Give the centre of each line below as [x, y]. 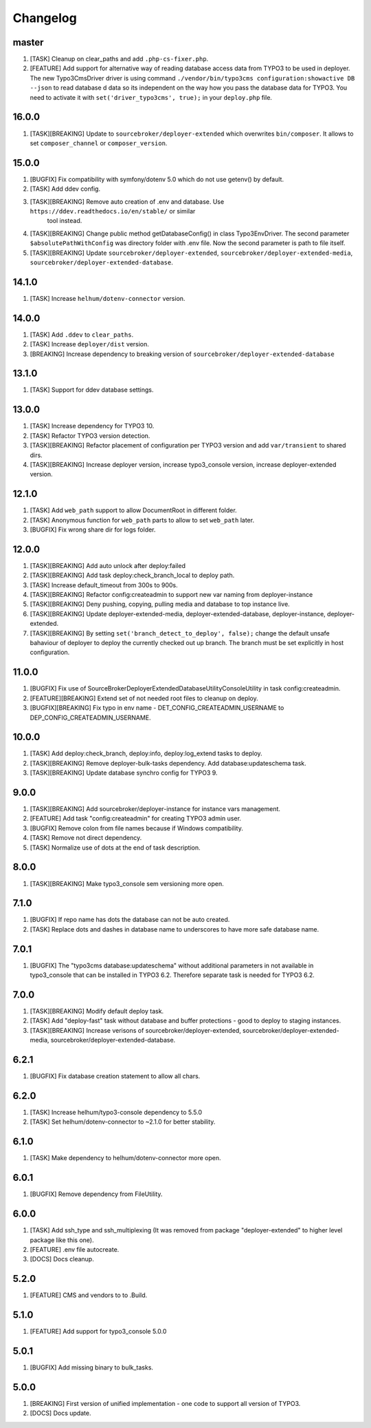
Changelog [45, 18]
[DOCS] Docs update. [60, 1413]
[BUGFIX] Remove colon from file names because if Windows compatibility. [136, 828]
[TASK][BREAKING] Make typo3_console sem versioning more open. [127, 883]
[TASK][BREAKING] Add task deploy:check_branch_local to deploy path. [132, 576]
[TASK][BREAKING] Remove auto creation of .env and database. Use [127, 201]
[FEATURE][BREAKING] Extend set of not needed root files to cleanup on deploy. [144, 698]
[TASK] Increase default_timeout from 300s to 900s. [104, 585]
